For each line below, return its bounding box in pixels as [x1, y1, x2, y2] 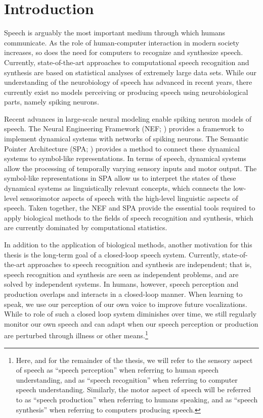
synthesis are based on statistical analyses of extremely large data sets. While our [4, 67, 257, 77]
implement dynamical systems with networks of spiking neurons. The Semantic [4, 133, 249, 144]
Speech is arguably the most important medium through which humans [4, 27, 226, 38]
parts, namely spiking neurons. [4, 96, 99, 107]
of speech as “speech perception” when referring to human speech [16, 364, 218, 375]
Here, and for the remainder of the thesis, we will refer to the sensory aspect [16, 354, 253, 365]
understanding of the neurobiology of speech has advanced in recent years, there [4, 77, 252, 87]
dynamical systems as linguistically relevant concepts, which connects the [4, 183, 231, 193]
